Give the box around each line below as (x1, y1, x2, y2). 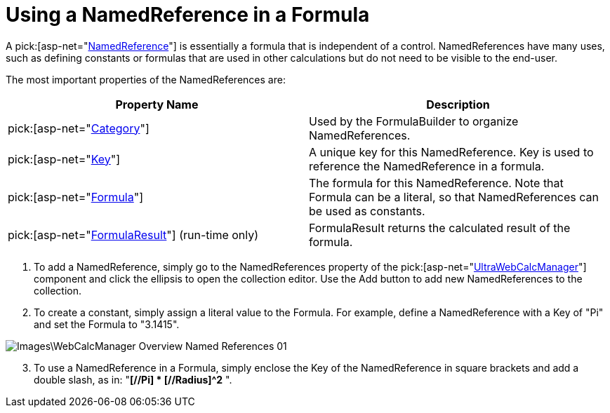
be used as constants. (309, 203, 425, 218)
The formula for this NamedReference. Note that (309, 175, 564, 190)
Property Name (115, 97, 199, 111)
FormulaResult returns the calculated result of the (309, 220, 571, 235)
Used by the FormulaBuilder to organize (309, 114, 519, 128)
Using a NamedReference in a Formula (6, 3, 370, 27)
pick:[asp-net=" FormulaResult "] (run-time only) (8, 227, 259, 242)
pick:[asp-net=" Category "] (8, 121, 150, 135)
